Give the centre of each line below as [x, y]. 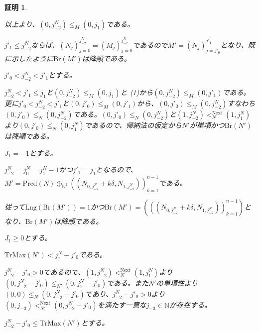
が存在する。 [190, 304]
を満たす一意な [122, 304]
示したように [32, 58]
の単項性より [177, 282]
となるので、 [117, 169]
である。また [128, 282]
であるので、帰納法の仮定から [133, 125]
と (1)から [137, 92]
